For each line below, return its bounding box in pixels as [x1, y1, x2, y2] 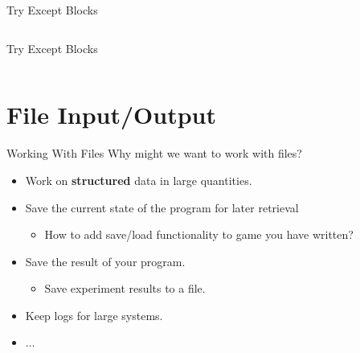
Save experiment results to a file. [44, 280, 206, 297]
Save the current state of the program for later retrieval [25, 199, 299, 215]
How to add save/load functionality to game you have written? [44, 226, 354, 243]
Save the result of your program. [25, 252, 186, 269]
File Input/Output [6, 98, 217, 131]
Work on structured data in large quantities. [25, 171, 252, 188]
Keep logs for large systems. [25, 306, 163, 323]
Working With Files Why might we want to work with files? [6, 145, 302, 162]
